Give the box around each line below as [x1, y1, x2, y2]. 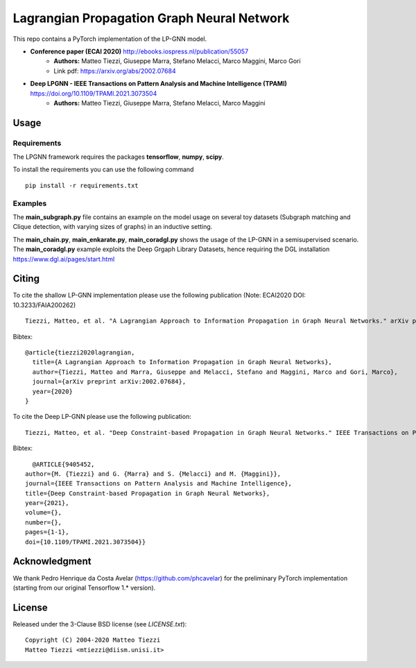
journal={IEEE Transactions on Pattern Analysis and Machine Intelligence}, [25, 479, 293, 488]
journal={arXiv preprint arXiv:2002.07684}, [32, 378, 187, 386]
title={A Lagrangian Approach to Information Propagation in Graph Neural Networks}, [32, 358, 333, 366]
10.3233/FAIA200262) [12, 300, 76, 309]
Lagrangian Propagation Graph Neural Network [12, 10, 290, 26]
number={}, [25, 518, 62, 526]
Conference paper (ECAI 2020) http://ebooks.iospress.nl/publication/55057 [30, 47, 249, 55]
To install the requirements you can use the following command [12, 165, 194, 173]
